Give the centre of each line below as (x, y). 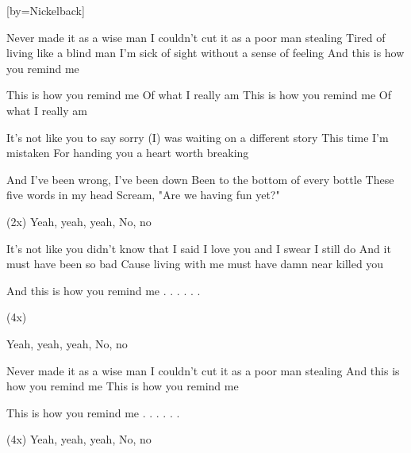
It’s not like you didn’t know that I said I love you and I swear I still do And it (199, 248)
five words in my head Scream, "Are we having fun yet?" (143, 195)
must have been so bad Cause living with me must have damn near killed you (195, 264)
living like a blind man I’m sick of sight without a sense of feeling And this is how (205, 53)
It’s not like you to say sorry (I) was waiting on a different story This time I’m (198, 137)
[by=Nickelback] (46, 10)
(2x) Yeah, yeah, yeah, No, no (79, 221)
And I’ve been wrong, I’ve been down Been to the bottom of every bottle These (200, 179)
